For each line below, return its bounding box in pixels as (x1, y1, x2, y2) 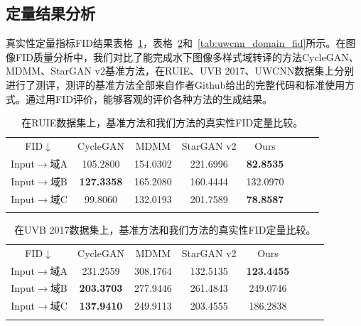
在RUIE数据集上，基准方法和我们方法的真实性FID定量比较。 (21, 115, 303, 130)
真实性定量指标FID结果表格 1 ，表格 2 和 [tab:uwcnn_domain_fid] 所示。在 (6, 36, 346, 50)
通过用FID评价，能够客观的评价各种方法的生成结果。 (25, 91, 272, 106)
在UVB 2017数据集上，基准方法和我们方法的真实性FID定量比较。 (14, 222, 316, 237)
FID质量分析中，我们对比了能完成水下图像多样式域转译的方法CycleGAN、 (15, 49, 359, 64)
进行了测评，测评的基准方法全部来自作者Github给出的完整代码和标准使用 (6, 77, 345, 92)
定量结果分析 (6, 2, 95, 24)
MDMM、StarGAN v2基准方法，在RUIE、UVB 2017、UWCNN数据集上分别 (6, 63, 355, 78)
